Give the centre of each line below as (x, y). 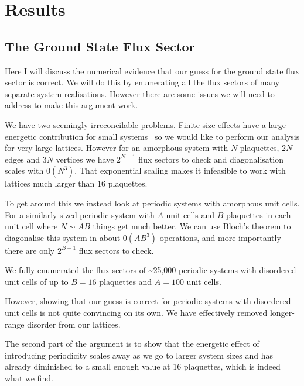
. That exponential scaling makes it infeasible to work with (180, 170)
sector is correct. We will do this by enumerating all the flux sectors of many (142, 82)
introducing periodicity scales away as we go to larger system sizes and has (139, 355)
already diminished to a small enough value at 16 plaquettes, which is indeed (143, 366)
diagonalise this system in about (63, 237)
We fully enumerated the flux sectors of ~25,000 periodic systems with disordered (151, 270)
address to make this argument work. (71, 105)
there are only (30, 250)
